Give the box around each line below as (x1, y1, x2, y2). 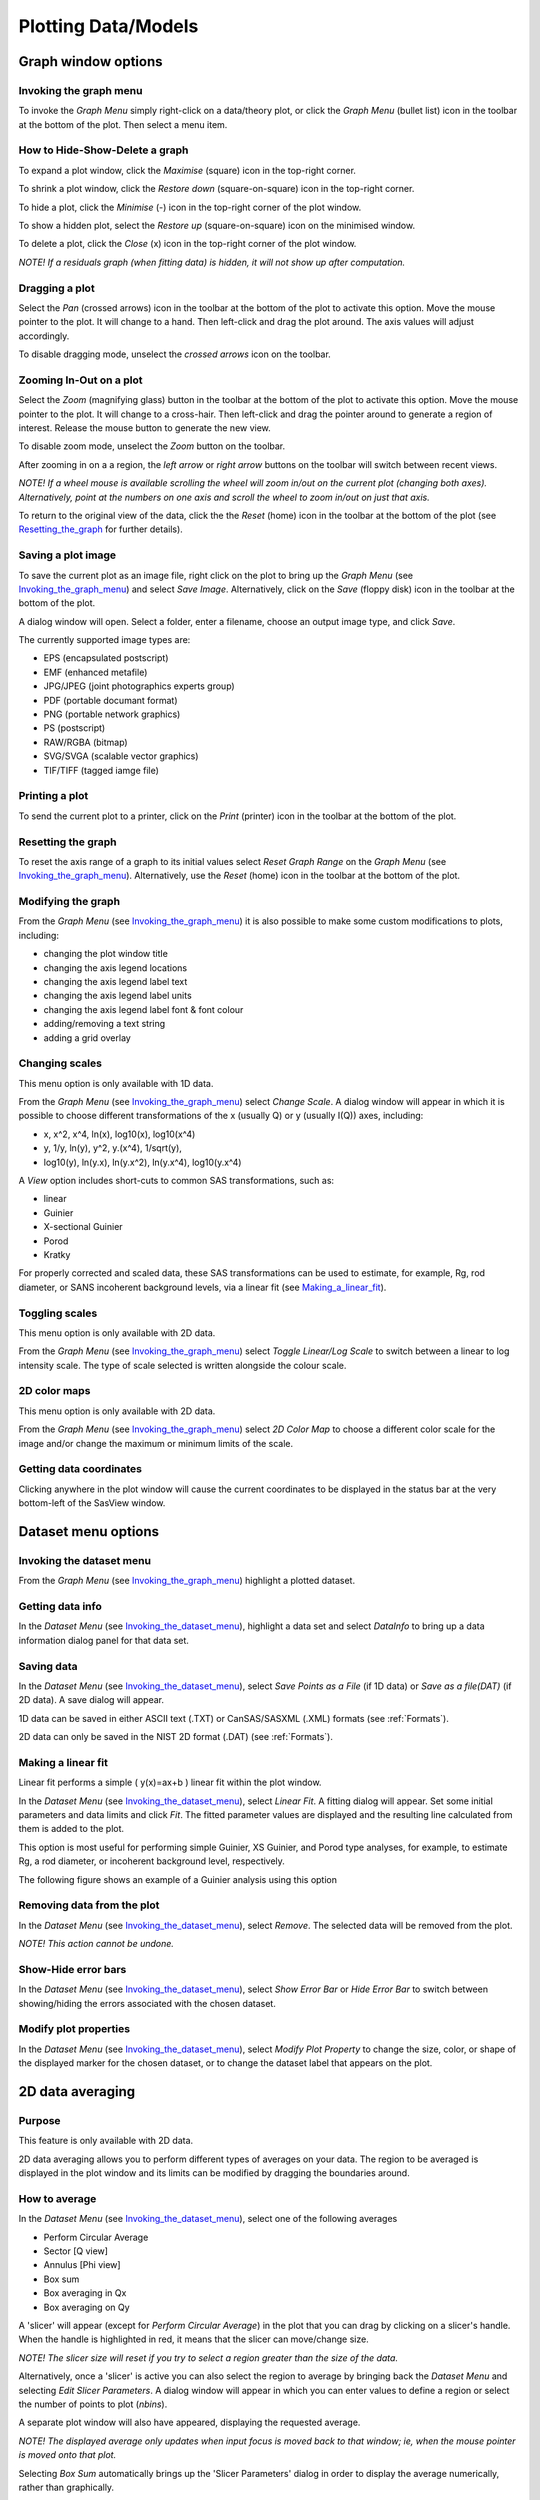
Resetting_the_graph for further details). (18, 523, 184, 535)
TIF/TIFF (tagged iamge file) (43, 764, 160, 776)
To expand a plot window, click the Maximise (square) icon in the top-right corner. (18, 164, 357, 176)
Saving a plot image (18, 548, 117, 562)
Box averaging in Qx (43, 2287, 127, 2299)
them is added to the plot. (18, 1823, 125, 1835)
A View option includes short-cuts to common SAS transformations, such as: (18, 1175, 335, 1187)
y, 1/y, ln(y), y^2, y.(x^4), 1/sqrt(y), (43, 1142, 182, 1154)
